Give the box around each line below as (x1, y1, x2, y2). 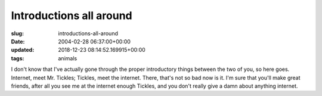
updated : (11, 47, 35, 54)
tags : (11, 54, 24, 62)
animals (58, 54, 78, 62)
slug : (11, 30, 24, 37)
